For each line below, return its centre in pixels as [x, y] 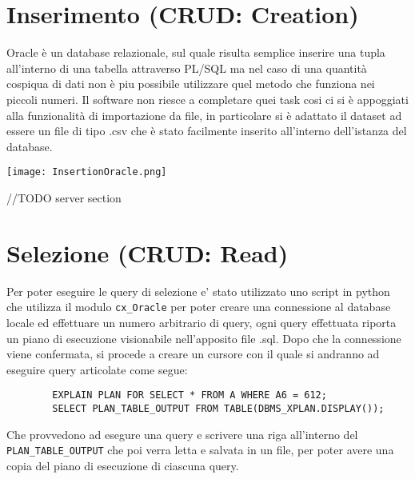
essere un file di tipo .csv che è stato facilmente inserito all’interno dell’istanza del [207, 131]
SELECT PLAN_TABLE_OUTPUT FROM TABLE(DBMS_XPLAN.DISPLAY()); [218, 408]
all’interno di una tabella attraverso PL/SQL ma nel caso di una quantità [187, 68]
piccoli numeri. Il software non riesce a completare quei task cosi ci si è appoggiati [207, 99]
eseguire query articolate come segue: [97, 369]
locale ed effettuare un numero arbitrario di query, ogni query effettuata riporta [202, 322]
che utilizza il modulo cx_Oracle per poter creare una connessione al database [199, 307]
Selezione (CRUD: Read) [148, 252]
